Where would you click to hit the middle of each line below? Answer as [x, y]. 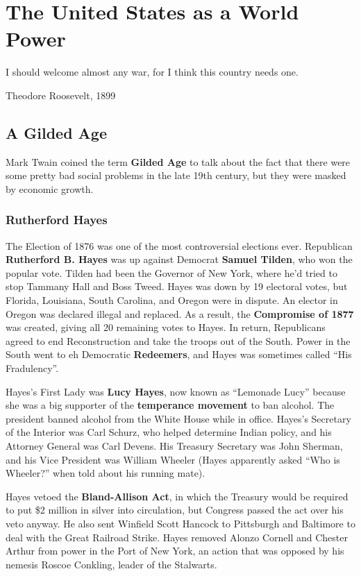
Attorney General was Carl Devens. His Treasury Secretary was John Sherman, [174, 446]
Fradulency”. [32, 368]
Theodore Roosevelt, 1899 [61, 95]
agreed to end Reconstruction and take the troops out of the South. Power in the [178, 340]
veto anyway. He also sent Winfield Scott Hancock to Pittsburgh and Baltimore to [180, 523]
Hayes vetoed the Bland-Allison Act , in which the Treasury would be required [177, 496]
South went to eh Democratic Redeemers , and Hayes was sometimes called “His [179, 354]
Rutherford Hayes [57, 220]
